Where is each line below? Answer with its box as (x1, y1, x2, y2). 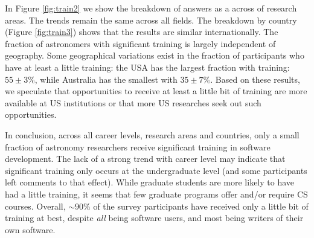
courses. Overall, (5, 199, 66, 212)
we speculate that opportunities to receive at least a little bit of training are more (5, 85, 307, 97)
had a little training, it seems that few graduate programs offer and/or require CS (5, 187, 308, 200)
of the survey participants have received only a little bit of (93, 199, 309, 212)
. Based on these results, (210, 72, 300, 85)
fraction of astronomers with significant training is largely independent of (5, 37, 276, 50)
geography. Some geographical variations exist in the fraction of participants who (5, 49, 304, 62)
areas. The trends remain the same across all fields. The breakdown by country (5, 13, 297, 26)
